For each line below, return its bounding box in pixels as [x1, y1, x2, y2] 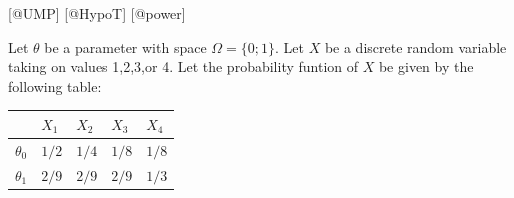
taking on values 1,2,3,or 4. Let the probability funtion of [8, 56, 359, 77]
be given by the [378, 56, 474, 77]
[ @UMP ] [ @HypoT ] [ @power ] [8, 3, 186, 23]
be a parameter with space [44, 36, 207, 57]
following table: [8, 75, 102, 96]
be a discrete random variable [324, 36, 507, 57]
